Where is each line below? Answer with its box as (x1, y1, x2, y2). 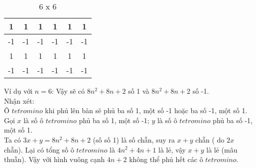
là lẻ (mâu (206, 144, 238, 155)
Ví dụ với (4, 86, 33, 96)
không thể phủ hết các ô (129, 154, 203, 165)
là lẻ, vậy (158, 144, 186, 155)
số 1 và (128, 86, 149, 96)
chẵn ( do (195, 134, 225, 145)
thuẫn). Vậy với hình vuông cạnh (4, 154, 105, 165)
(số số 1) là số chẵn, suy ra (93, 134, 175, 145)
